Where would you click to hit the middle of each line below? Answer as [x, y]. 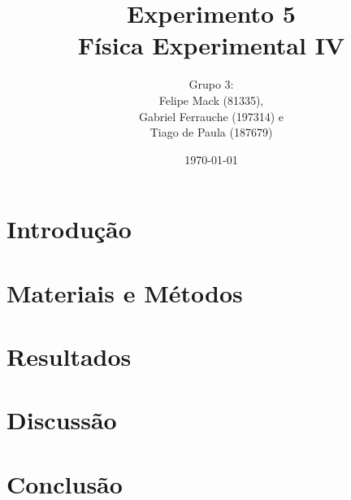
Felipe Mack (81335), [211, 100]
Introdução [69, 229]
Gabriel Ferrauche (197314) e [211, 116]
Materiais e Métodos [125, 292]
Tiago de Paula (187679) [211, 132]
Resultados [69, 357]
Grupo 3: [211, 84]
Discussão [62, 420]
